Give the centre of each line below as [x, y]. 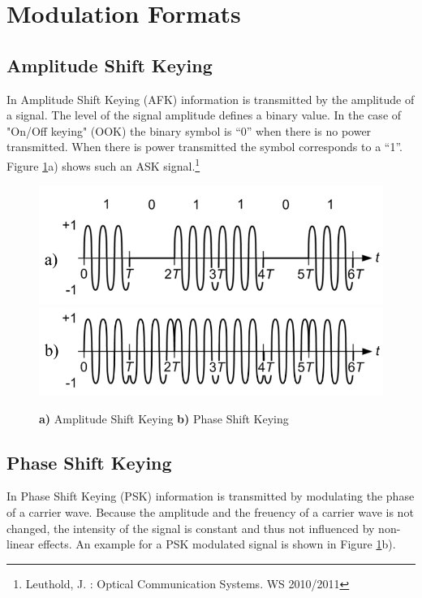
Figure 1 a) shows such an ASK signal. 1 [103, 164]
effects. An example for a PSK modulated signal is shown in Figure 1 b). [217, 544]
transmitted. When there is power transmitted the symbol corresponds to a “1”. [205, 147]
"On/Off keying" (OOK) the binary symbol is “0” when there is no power [189, 130]
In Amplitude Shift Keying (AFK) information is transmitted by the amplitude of [211, 99]
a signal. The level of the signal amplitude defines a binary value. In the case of [204, 115]
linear [21, 544]
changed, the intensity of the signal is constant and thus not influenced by [191, 528]
